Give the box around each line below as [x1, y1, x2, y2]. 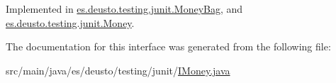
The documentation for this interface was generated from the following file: [6, 39, 331, 54]
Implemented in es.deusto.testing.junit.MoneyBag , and [6, 1, 243, 16]
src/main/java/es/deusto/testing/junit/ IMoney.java [6, 62, 230, 77]
